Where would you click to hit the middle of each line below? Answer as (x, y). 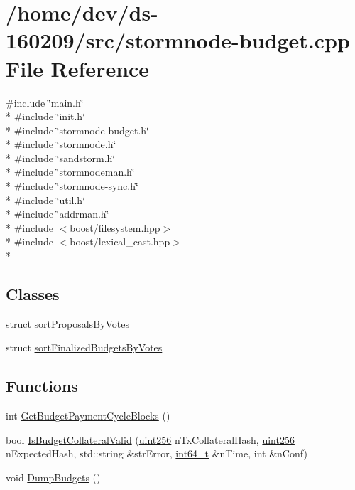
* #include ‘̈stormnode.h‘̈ (61, 144)
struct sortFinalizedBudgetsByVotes (84, 347)
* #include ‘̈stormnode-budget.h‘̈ (77, 130)
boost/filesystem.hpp (115, 227)
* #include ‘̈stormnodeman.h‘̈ (70, 172)
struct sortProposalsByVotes (67, 323)
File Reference (78, 68)
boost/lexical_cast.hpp (120, 241)
